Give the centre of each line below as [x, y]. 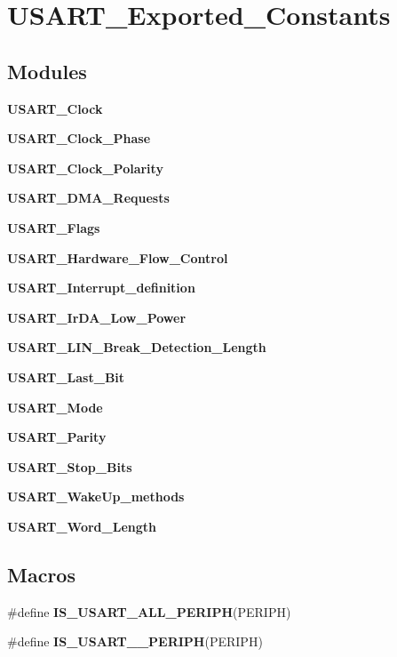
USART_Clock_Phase [79, 138]
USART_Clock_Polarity [85, 168]
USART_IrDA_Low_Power [97, 317]
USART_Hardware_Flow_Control [118, 257]
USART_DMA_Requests [88, 198]
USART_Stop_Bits [70, 466]
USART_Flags [54, 227]
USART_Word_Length [82, 526]
